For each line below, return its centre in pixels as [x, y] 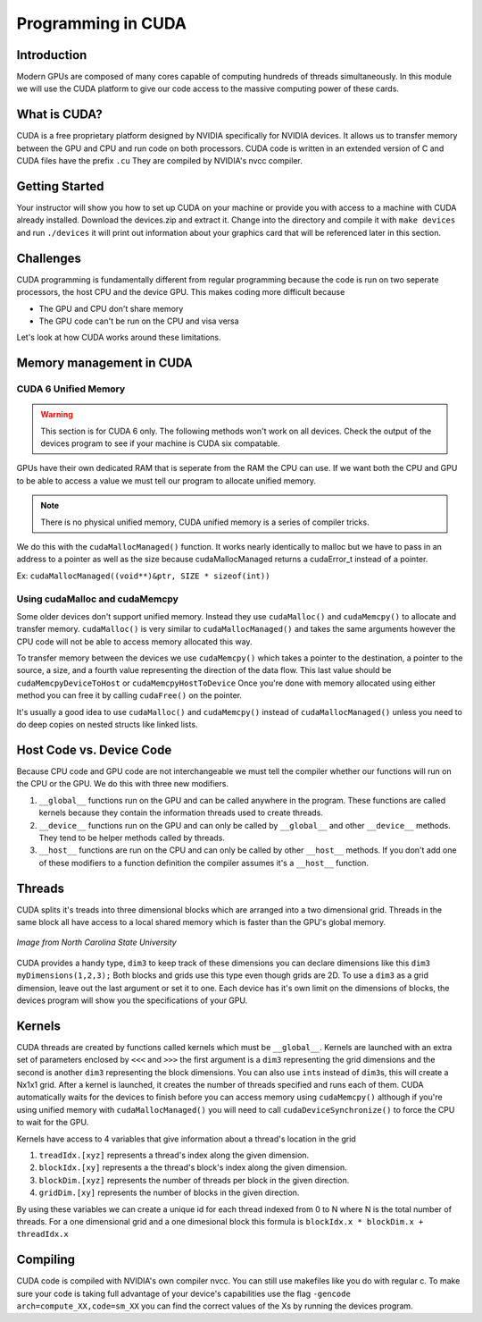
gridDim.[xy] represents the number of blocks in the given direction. [169, 1192]
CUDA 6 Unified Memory [71, 389]
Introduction [52, 55]
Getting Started [60, 186]
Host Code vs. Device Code [94, 749]
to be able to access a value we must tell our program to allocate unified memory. [166, 480]
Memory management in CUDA [105, 363]
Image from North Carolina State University [97, 942]
